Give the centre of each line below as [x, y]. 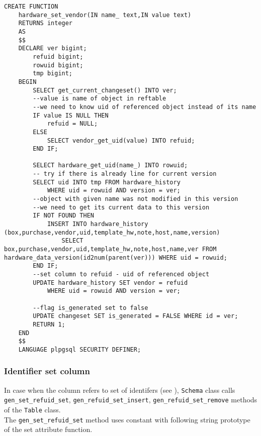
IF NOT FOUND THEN [63, 216]
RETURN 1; [49, 324]
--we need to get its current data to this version [121, 207]
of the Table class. [32, 410]
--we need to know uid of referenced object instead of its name [145, 107]
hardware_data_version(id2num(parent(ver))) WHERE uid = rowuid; [116, 257]
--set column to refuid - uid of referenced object [121, 274]
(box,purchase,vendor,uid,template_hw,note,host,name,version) [112, 232]
